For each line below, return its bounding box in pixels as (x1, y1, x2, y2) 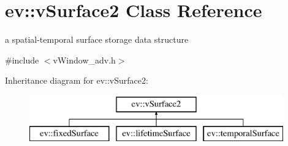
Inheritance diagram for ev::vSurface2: (5, 74, 148, 87)
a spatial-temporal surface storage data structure (5, 33, 189, 46)
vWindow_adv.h (53, 53, 116, 66)
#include (5, 53, 39, 66)
